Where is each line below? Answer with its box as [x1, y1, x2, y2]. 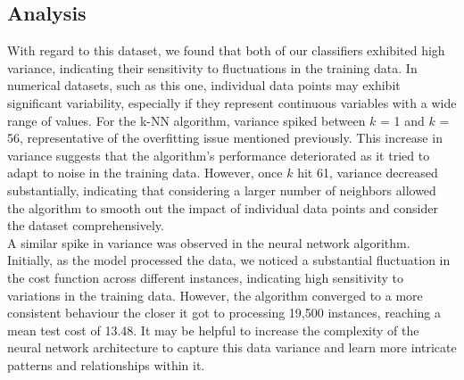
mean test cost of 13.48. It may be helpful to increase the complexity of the [7, 320, 419, 339]
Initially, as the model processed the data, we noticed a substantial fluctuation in [7, 251, 451, 269]
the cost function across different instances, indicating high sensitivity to [7, 268, 403, 286]
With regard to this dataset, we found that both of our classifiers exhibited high [7, 41, 445, 60]
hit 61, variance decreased [297, 163, 438, 182]
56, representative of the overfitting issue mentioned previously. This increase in [7, 128, 443, 147]
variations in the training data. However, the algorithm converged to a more [7, 285, 423, 304]
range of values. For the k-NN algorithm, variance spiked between [7, 111, 366, 129]
